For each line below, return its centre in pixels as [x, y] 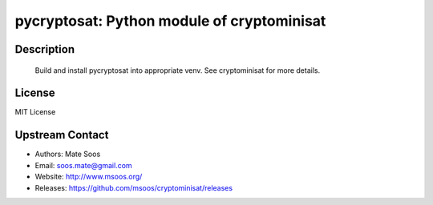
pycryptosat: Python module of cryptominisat [170, 21]
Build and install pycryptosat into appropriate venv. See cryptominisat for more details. [178, 70]
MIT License [35, 112]
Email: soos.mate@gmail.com [83, 165]
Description [45, 49]
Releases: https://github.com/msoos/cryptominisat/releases [134, 187]
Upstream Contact [62, 135]
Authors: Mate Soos [68, 154]
